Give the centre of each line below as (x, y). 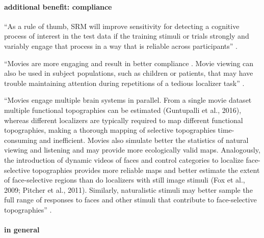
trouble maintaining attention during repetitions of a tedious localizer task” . (124, 83)
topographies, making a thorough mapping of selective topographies (110, 130)
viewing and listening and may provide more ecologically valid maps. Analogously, (132, 150)
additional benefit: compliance (58, 6)
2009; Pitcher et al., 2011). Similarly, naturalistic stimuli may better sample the (128, 189)
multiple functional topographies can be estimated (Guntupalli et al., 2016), (123, 110)
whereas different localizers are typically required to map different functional (124, 120)
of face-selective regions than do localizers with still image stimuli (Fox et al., (125, 180)
